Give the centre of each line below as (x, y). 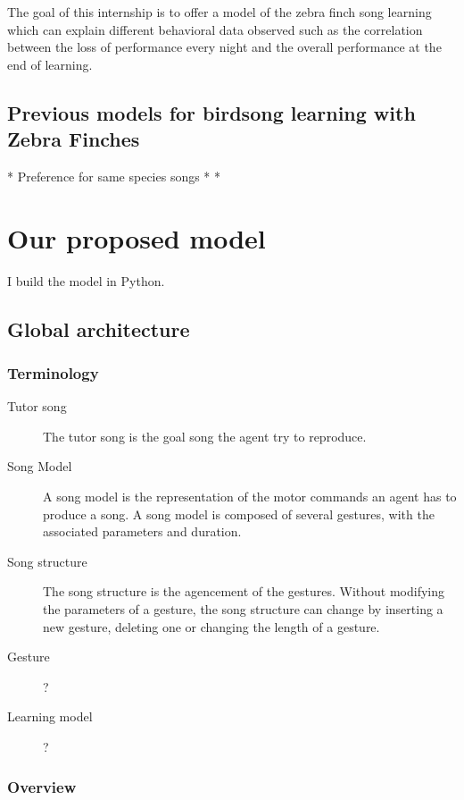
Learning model (50, 716)
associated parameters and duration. (142, 531)
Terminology (53, 372)
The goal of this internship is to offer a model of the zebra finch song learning (220, 12)
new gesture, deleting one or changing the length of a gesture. (211, 626)
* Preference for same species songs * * (114, 176)
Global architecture (99, 328)
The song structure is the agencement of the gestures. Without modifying (244, 591)
